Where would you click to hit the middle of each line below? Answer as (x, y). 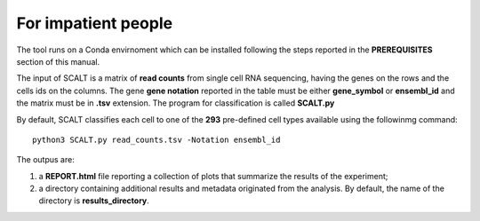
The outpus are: (45, 160)
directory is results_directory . (94, 201)
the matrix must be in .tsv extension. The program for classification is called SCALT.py (176, 103)
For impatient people (95, 23)
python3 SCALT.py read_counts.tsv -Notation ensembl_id (156, 139)
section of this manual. (58, 61)
